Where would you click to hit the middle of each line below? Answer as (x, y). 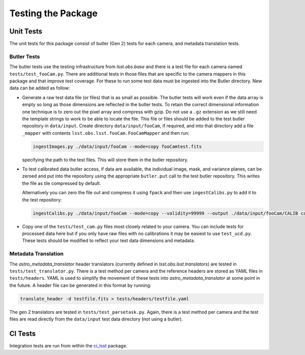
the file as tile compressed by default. (62, 183)
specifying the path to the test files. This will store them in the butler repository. (105, 160)
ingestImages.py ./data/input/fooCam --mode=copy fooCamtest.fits (117, 146)
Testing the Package (53, 13)
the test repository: (42, 200)
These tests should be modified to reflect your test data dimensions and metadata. (109, 241)
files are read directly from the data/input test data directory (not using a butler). (96, 319)
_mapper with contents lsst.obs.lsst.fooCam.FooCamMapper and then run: (106, 133)
